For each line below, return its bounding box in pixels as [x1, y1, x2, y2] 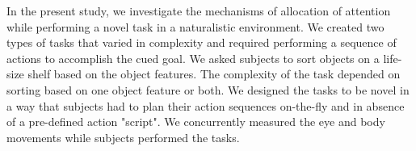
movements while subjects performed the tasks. [6, 128, 240, 145]
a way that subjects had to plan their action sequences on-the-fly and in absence [6, 97, 405, 114]
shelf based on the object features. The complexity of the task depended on [27, 65, 401, 82]
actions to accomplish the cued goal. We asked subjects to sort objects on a [6, 49, 380, 66]
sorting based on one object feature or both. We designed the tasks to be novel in [6, 81, 410, 98]
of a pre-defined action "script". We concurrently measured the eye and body [6, 113, 385, 130]
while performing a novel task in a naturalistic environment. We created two [6, 18, 384, 35]
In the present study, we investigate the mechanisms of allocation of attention [6, 2, 391, 19]
